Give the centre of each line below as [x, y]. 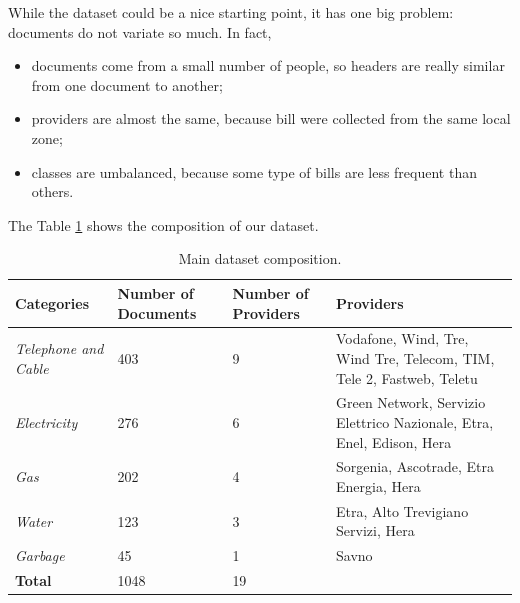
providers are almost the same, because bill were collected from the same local [271, 118]
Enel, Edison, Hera [394, 441]
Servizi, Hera [375, 530]
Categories [52, 302]
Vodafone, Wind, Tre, [402, 338]
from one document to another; [127, 84]
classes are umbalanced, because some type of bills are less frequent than [254, 171]
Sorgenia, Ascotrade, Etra [415, 466]
